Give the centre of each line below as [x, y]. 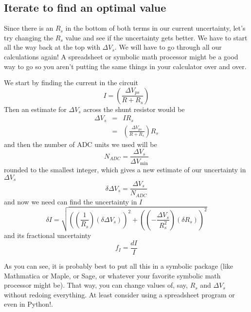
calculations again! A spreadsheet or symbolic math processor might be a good [121, 56]
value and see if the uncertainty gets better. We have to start [156, 37]
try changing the [29, 37]
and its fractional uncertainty [48, 235]
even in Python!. [28, 304]
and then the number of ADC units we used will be [81, 144]
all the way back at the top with [52, 47]
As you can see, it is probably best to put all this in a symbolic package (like [119, 266]
